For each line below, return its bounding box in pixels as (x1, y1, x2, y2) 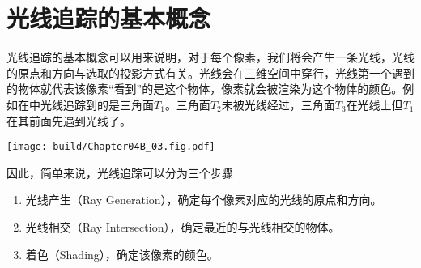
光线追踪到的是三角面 (40, 96, 154, 113)
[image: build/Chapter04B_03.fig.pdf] (6, 141, 215, 153)
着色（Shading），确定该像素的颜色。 (25, 245, 219, 262)
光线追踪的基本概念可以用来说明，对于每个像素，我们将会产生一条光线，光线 (6, 49, 415, 66)
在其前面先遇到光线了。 (6, 112, 131, 129)
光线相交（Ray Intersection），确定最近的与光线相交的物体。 (25, 218, 340, 235)
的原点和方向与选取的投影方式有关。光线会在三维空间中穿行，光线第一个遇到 (6, 64, 415, 81)
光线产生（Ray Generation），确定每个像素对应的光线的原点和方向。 (25, 191, 382, 208)
